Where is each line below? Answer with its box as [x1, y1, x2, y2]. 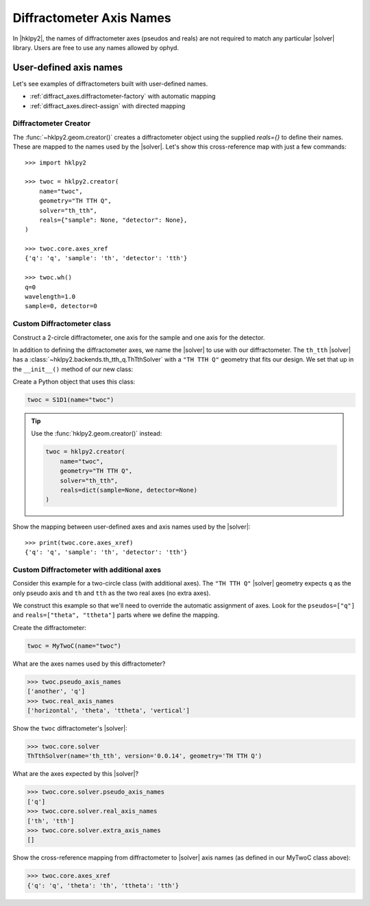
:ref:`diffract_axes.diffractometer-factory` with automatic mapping [29, 92, 216, 101]
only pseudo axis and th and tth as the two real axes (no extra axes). [12, 589, 211, 597]
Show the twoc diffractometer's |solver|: [12, 724, 127, 732]
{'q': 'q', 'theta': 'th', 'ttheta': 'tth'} [27, 881, 180, 890]
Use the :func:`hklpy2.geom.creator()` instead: [31, 429, 162, 438]
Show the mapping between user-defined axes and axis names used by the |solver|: [12, 523, 251, 531]
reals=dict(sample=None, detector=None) [60, 486, 198, 494]
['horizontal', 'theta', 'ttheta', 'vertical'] [27, 707, 190, 714]
